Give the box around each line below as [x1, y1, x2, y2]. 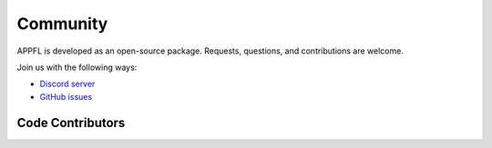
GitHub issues [39, 91, 93, 102]
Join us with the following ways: [16, 62, 138, 73]
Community [16, 14, 108, 34]
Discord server [39, 78, 96, 90]
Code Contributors [16, 114, 126, 131]
